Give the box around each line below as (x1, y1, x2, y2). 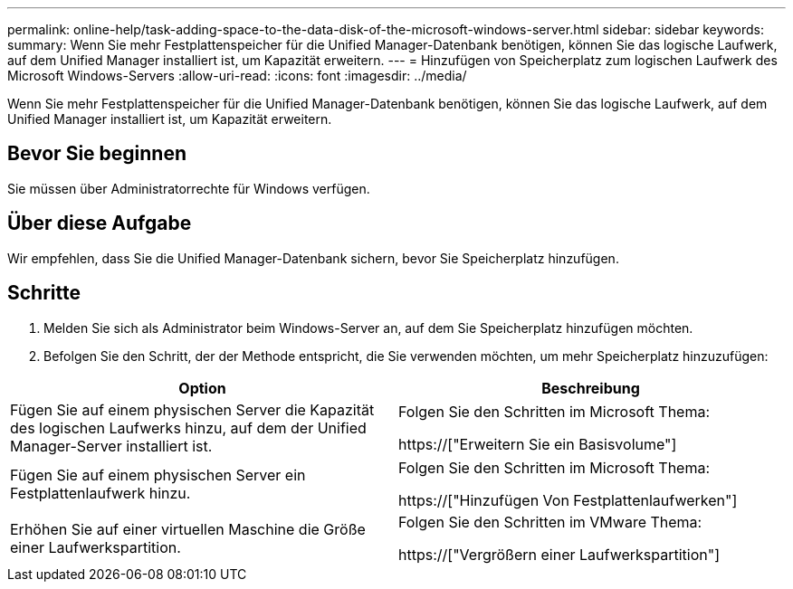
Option (178, 378, 226, 397)
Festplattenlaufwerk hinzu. (10, 483, 191, 502)
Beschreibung (541, 378, 640, 397)
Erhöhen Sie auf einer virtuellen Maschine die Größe (10, 519, 366, 538)
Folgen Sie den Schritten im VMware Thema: (398, 512, 702, 531)
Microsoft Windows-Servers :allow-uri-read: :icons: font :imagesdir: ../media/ (7, 68, 467, 83)
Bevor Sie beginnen (7, 142, 187, 166)
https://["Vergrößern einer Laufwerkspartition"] (398, 545, 721, 564)
